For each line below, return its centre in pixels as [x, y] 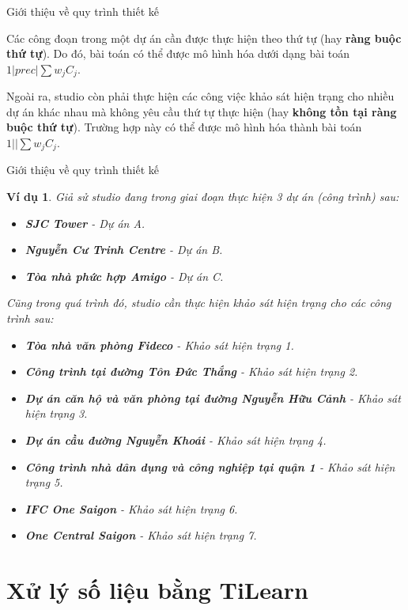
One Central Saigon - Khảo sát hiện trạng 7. [141, 535]
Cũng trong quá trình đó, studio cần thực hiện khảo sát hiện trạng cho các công [199, 303]
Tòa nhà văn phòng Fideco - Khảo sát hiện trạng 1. [159, 345]
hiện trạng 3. [56, 413]
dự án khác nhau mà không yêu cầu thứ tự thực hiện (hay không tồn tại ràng [202, 111]
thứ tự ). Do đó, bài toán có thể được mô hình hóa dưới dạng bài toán [178, 53]
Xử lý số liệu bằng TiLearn [157, 590]
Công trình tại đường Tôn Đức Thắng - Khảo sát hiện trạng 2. [191, 371]
